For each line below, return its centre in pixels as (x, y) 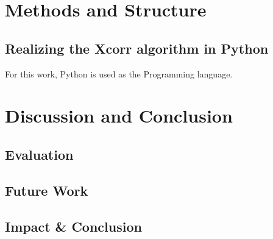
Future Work (47, 190)
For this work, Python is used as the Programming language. (119, 73)
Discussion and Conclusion (119, 116)
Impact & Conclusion (73, 226)
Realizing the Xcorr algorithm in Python (137, 48)
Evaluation (39, 154)
